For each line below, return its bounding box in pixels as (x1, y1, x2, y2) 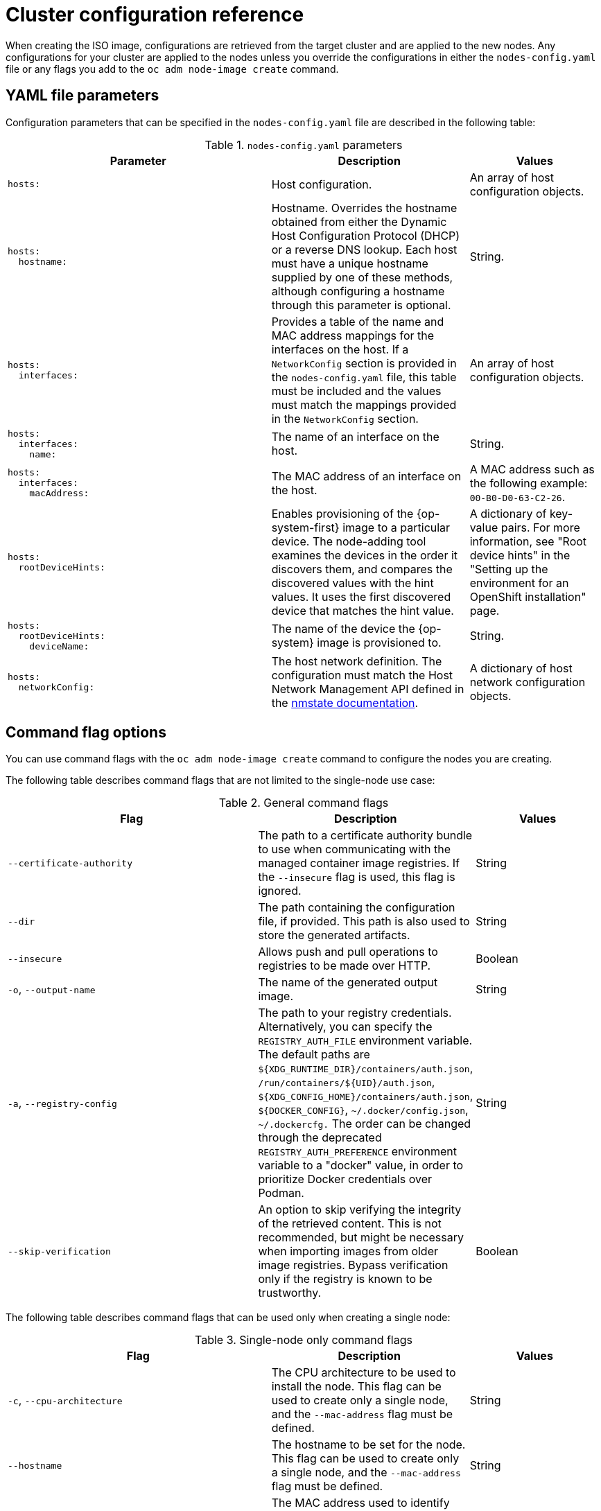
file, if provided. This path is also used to (258, 914, 470, 929)
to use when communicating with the (258, 842, 451, 857)
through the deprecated (258, 1130, 382, 1145)
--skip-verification (8, 1246, 111, 1257)
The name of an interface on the (271, 430, 439, 444)
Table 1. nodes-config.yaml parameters (204, 137, 403, 152)
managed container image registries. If (258, 856, 460, 871)
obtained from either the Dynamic (271, 214, 447, 229)
